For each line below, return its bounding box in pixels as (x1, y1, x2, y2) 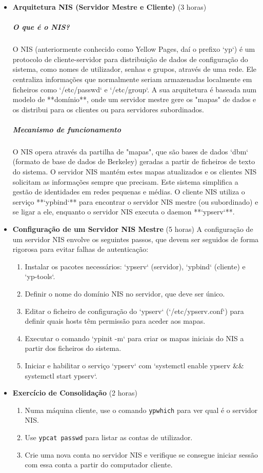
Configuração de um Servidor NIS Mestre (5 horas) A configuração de (12, 224, 253, 234)
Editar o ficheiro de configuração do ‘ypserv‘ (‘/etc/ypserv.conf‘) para (25, 305, 244, 316)
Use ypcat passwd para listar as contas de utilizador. (25, 432, 193, 442)
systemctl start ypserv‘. (25, 370, 97, 381)
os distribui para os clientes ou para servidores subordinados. (12, 104, 204, 114)
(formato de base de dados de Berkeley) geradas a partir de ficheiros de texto (12, 156, 255, 167)
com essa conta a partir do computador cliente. (25, 459, 173, 470)
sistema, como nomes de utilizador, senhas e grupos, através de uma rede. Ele (12, 64, 257, 74)
